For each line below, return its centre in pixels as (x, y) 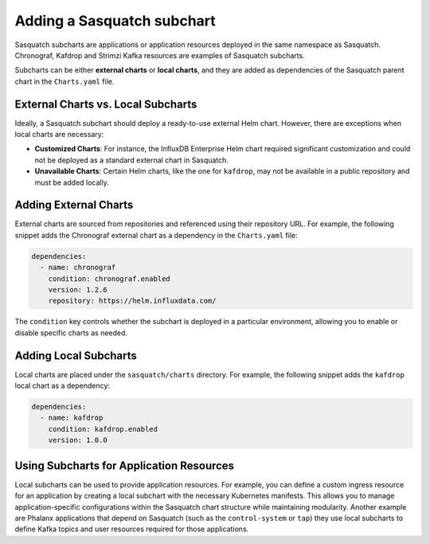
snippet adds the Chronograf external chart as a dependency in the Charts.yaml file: (156, 235)
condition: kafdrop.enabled (103, 429)
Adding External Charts (74, 205)
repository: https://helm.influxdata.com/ (132, 301)
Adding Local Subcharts (76, 356)
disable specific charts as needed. (71, 333)
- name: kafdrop (72, 418)
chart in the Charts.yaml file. (64, 81)
